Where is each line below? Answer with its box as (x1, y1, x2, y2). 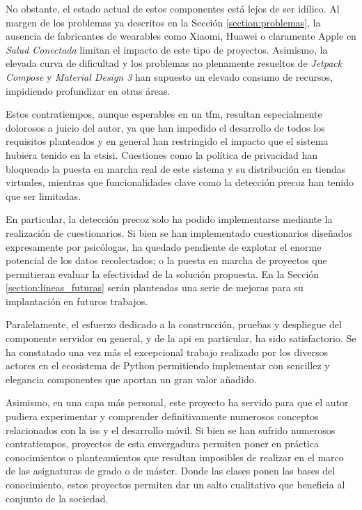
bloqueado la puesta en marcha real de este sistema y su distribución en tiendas (6, 161, 346, 176)
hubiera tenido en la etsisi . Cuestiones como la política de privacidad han (6, 147, 318, 162)
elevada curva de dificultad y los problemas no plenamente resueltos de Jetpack (6, 56, 343, 70)
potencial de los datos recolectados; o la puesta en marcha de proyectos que (6, 253, 327, 268)
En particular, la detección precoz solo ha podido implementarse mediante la (6, 212, 333, 226)
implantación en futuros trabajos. (6, 293, 148, 308)
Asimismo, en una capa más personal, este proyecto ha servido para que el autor (6, 395, 349, 410)
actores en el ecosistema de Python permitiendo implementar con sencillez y (6, 358, 330, 373)
